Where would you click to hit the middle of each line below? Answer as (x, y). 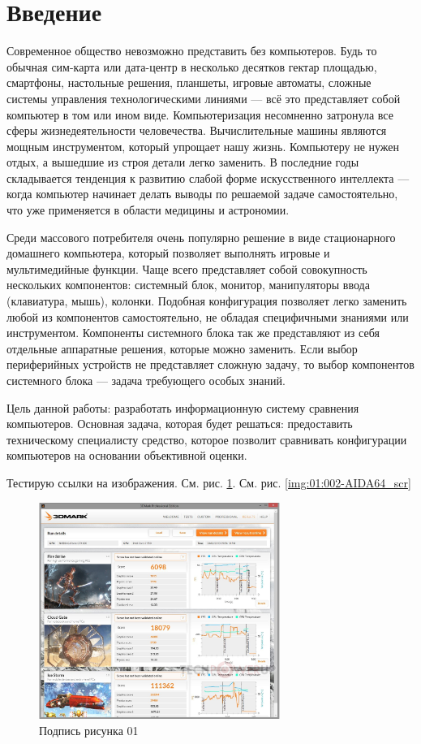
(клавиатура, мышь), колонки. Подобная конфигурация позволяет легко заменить (207, 301)
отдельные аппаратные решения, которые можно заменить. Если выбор (182, 348)
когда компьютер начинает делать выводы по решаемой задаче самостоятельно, (202, 194)
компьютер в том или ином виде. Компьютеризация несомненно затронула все (200, 114)
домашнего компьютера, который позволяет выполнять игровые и (168, 253)
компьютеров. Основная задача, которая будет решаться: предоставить (180, 424)
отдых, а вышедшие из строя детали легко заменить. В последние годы (183, 162)
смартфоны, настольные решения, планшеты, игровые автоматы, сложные (189, 82)
